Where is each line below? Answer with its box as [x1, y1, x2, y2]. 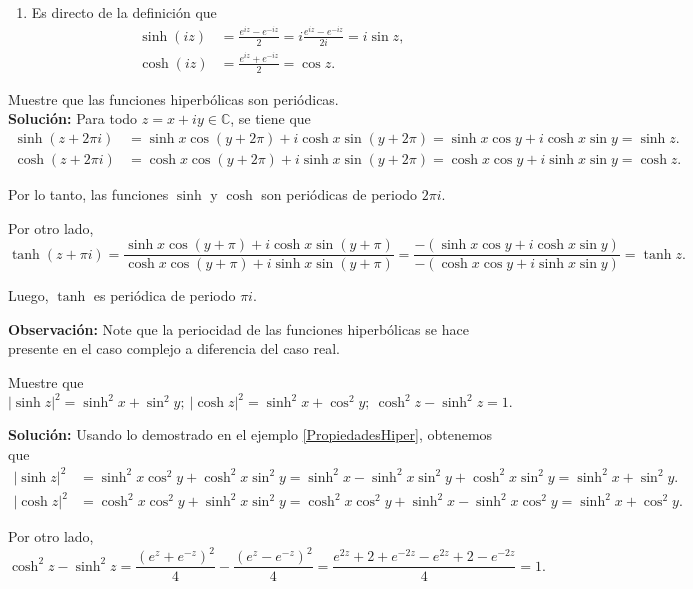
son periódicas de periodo [261, 183, 418, 204]
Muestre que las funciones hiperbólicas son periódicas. [8, 88, 339, 109]
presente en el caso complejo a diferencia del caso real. [8, 338, 341, 359]
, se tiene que [230, 108, 311, 129]
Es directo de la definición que [31, 2, 217, 22]
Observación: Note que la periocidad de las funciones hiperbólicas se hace [8, 318, 469, 339]
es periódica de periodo [93, 285, 236, 306]
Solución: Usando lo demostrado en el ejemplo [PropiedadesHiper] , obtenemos [8, 424, 493, 445]
